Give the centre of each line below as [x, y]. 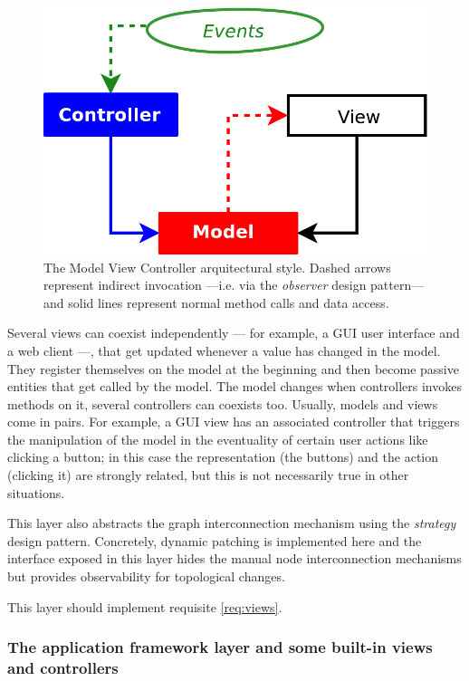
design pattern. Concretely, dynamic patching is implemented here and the [215, 540]
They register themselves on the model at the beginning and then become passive [233, 368]
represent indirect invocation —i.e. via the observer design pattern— [234, 285]
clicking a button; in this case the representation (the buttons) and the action [223, 457]
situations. [36, 492]
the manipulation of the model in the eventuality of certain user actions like [218, 439]
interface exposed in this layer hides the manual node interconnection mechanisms [234, 558]
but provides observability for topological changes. [146, 576]
